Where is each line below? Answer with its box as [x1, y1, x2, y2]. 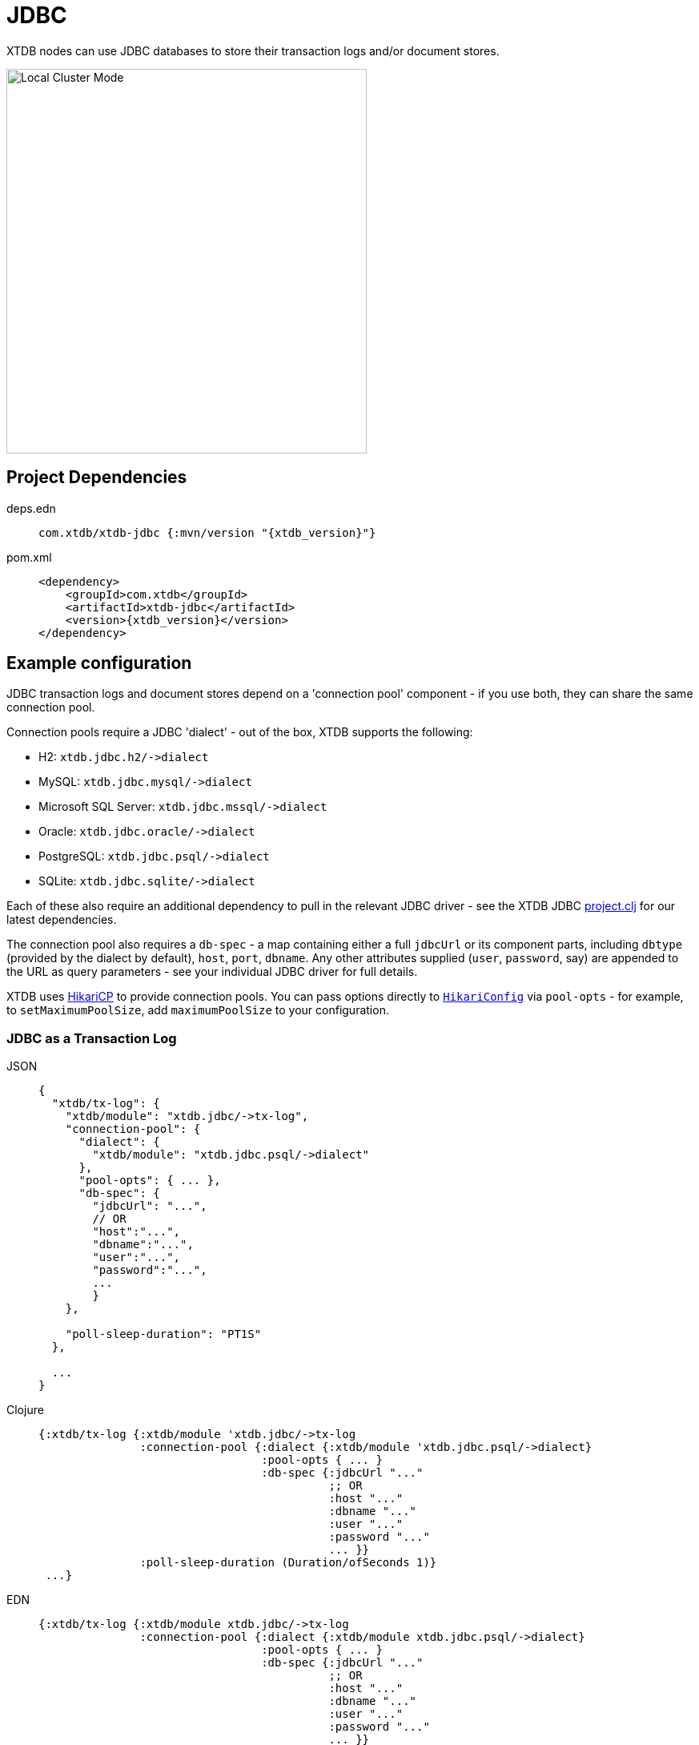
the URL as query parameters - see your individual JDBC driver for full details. [6, 965, 418, 979]
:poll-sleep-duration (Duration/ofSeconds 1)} [139, 1556, 437, 1570]
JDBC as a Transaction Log [6, 1030, 177, 1046]
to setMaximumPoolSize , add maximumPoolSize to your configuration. [6, 1003, 389, 1018]
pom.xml [6, 550, 52, 564]
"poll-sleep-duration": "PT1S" [65, 1328, 262, 1341]
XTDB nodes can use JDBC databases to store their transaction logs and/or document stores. [6, 43, 500, 58]
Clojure [6, 1403, 44, 1417]
